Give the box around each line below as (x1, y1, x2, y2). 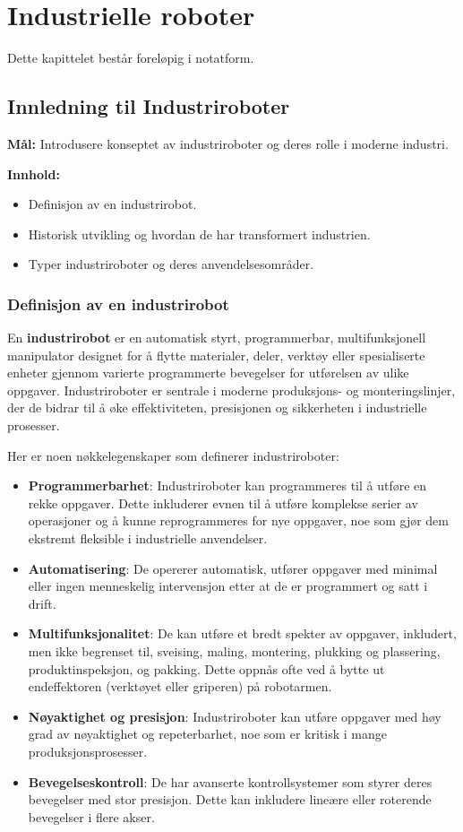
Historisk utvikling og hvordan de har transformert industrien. (28, 224, 371, 243)
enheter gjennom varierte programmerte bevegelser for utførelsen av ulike (7, 363, 409, 382)
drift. (28, 594, 56, 612)
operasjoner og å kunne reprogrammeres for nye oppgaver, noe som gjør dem (28, 511, 449, 530)
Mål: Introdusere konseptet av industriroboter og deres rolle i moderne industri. (7, 134, 449, 152)
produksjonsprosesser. (28, 741, 148, 760)
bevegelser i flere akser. (28, 807, 155, 826)
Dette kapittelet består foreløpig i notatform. (7, 48, 254, 67)
